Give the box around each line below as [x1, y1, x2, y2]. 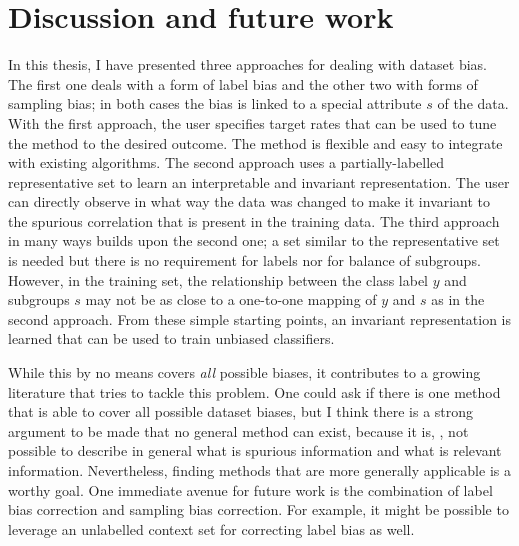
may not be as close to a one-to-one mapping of [85, 289, 377, 310]
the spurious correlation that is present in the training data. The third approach [8, 210, 500, 231]
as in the [431, 289, 485, 310]
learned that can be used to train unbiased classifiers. [8, 328, 335, 349]
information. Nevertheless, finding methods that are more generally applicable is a [8, 460, 511, 480]
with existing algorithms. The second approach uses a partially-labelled [8, 152, 445, 173]
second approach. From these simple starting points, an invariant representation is [8, 308, 512, 329]
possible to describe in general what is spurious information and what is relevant [8, 440, 502, 461]
